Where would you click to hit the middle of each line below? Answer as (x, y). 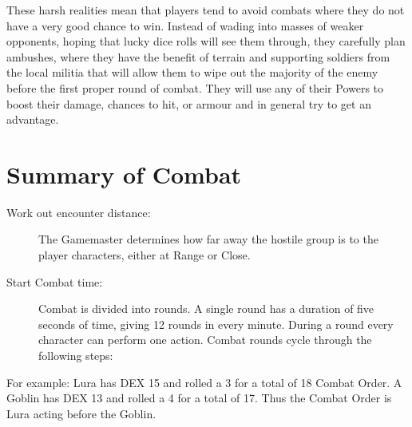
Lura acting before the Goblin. (81, 413)
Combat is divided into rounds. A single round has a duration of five (206, 308)
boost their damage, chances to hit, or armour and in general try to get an (189, 103)
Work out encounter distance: (79, 212)
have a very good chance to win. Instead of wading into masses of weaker (185, 25)
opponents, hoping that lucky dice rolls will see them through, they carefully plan (206, 41)
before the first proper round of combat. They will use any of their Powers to (195, 87)
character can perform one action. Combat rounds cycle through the (205, 340)
